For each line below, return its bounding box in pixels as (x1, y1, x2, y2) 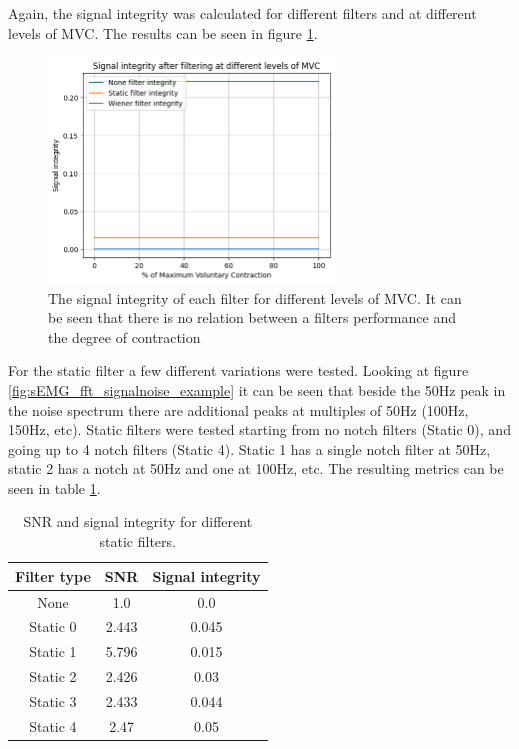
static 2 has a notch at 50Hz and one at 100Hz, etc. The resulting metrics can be (8, 458, 504, 479)
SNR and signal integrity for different (23, 511, 253, 532)
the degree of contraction (48, 326, 201, 347)
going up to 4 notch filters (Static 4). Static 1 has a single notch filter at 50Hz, (8, 438, 491, 459)
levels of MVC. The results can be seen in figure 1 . (8, 22, 318, 43)
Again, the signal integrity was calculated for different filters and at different (8, 3, 477, 23)
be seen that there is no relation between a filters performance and (48, 307, 456, 328)
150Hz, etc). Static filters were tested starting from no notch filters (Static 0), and (8, 419, 511, 440)
